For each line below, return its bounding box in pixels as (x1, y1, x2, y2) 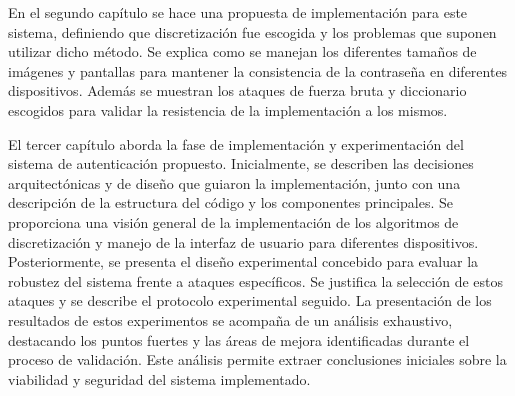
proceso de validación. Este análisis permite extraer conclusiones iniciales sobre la (8, 349, 507, 370)
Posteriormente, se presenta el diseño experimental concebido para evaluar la (8, 251, 479, 272)
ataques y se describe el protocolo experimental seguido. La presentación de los (8, 290, 492, 311)
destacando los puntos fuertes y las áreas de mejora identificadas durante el (8, 329, 470, 350)
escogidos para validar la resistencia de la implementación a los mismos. (8, 99, 448, 120)
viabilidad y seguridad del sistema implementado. (8, 368, 311, 389)
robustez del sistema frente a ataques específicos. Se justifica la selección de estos (8, 270, 504, 291)
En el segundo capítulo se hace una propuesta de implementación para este (8, 2, 468, 22)
